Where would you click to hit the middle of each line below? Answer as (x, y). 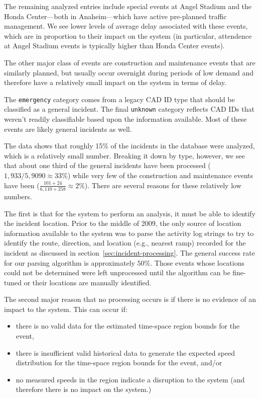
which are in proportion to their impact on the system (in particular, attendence (128, 35)
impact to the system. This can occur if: (66, 309)
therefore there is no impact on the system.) (84, 389)
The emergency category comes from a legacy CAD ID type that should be (119, 99)
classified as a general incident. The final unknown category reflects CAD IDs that (129, 109)
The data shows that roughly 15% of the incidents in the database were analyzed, (129, 146)
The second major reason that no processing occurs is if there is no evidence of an (130, 299)
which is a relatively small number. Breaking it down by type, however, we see (124, 155)
